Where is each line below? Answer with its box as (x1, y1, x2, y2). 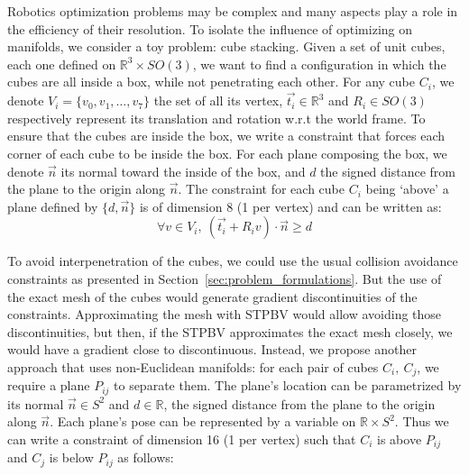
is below (49, 448, 94, 467)
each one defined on (7, 54, 116, 73)
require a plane (7, 376, 90, 395)
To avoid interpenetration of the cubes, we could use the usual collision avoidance (7, 251, 458, 270)
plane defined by (7, 196, 98, 215)
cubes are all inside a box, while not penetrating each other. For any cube (7, 72, 416, 91)
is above (377, 430, 422, 448)
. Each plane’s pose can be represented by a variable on (50, 412, 356, 431)
